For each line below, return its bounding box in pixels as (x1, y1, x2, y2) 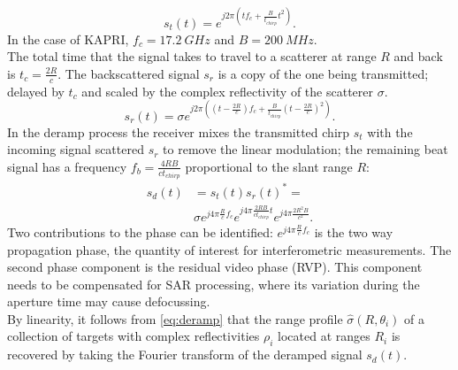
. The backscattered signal (57, 64, 200, 82)
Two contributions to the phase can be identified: (7, 222, 273, 241)
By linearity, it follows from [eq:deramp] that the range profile (7, 309, 343, 328)
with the (367, 122, 413, 141)
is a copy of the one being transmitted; (218, 64, 429, 82)
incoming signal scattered (7, 140, 144, 158)
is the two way (314, 222, 393, 241)
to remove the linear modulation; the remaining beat (163, 140, 448, 158)
